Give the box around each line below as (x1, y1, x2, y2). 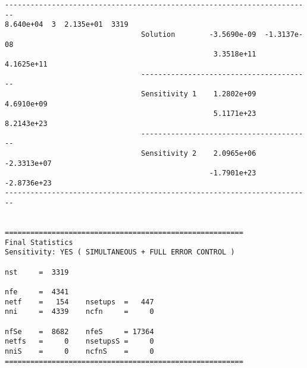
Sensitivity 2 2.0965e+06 (141, 149, 256, 158)
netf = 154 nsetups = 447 (5, 297, 154, 306)
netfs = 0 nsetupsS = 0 (5, 337, 154, 346)
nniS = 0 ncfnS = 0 (5, 347, 154, 356)
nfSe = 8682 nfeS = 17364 (5, 327, 154, 336)
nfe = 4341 (5, 288, 69, 297)
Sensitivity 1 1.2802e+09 (141, 89, 256, 98)
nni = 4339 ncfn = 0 (5, 307, 154, 316)
